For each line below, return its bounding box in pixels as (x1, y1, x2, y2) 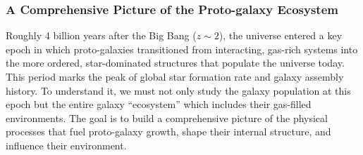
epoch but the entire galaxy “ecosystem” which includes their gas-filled (6, 97, 312, 112)
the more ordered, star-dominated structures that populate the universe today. (6, 55, 345, 70)
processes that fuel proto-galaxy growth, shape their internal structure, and (6, 124, 331, 139)
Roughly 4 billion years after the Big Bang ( (6, 28, 197, 43)
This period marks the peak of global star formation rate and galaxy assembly (6, 69, 344, 83)
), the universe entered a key (219, 28, 343, 43)
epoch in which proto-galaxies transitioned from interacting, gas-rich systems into (6, 41, 358, 56)
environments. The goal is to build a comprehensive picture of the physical (6, 110, 328, 125)
